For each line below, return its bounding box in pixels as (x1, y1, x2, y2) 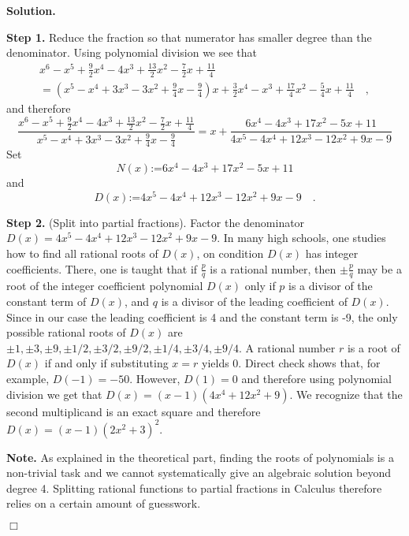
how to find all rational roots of (6, 245, 158, 261)
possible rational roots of (6, 324, 126, 341)
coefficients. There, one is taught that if (6, 260, 198, 277)
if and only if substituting (44, 355, 169, 371)
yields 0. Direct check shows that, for (201, 355, 381, 371)
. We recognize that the (289, 385, 403, 402)
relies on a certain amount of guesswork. (6, 495, 201, 512)
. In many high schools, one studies (217, 229, 386, 246)
